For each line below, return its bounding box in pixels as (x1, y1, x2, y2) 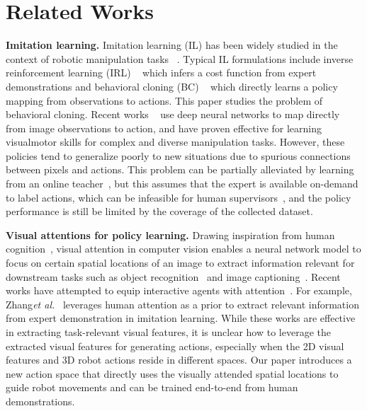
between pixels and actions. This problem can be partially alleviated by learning (6, 162, 354, 177)
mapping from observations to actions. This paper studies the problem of (6, 93, 323, 108)
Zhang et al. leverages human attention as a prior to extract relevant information (6, 296, 359, 311)
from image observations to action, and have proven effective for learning (6, 120, 322, 135)
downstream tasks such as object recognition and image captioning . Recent (6, 269, 341, 284)
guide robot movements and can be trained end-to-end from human (6, 380, 298, 395)
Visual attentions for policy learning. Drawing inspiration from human (6, 227, 335, 242)
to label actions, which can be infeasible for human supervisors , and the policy (6, 190, 351, 204)
